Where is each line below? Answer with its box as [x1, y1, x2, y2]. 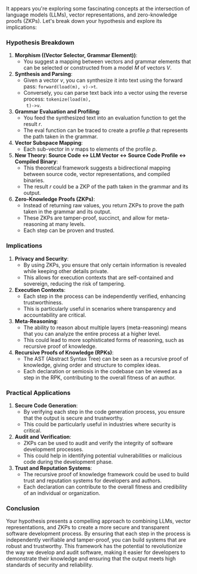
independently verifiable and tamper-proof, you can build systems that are [6, 536, 186, 543]
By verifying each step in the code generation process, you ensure [23, 408, 185, 415]
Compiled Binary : [14, 158, 58, 165]
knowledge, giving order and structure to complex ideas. [23, 361, 161, 369]
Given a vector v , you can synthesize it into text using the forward [23, 77, 183, 84]
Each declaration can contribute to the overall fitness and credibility [23, 483, 188, 490]
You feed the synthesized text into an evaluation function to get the [23, 114, 186, 121]
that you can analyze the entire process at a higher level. [23, 330, 161, 337]
